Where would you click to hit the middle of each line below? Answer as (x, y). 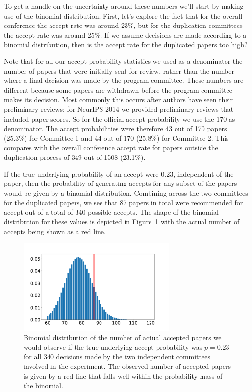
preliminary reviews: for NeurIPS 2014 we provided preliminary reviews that (119, 109)
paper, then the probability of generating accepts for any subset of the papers (121, 183)
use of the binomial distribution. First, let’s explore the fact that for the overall (123, 15)
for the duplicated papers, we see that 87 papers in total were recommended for (124, 202)
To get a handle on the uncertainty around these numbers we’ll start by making (124, 6)
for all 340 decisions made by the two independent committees (117, 356)
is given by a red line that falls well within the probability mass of (123, 376)
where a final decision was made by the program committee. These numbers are (124, 80)
